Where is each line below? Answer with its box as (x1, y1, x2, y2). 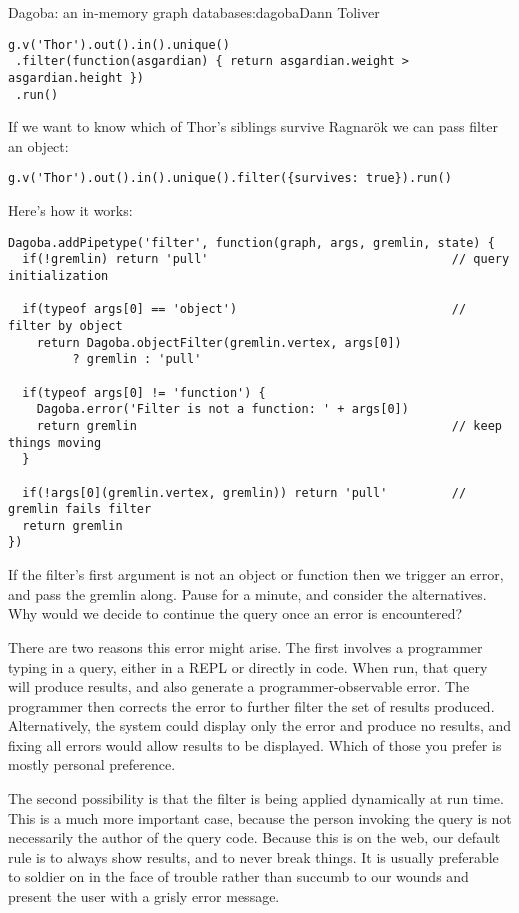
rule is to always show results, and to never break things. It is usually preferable (8, 846, 499, 867)
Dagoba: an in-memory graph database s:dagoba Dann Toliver (8, 2, 380, 22)
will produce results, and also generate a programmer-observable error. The (8, 676, 470, 697)
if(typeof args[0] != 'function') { (22, 385, 266, 400)
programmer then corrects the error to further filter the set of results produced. (8, 695, 495, 716)
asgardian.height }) (8, 70, 145, 85)
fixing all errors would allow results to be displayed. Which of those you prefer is (8, 734, 502, 755)
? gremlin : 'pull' (72, 352, 202, 367)
